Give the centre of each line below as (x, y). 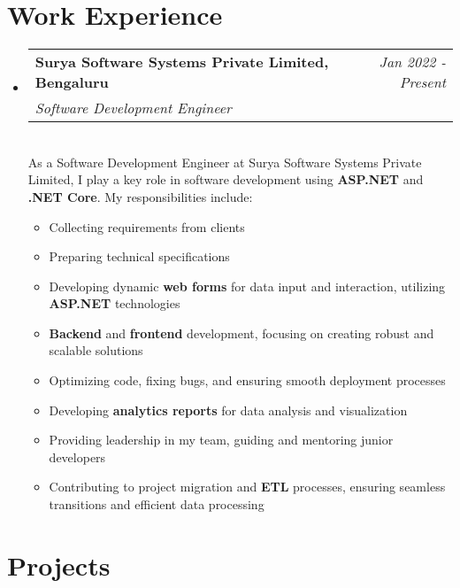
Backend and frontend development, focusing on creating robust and (241, 333)
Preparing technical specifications (139, 256)
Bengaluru (72, 82)
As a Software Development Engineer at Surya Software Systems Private (225, 162)
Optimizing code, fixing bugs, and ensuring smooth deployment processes (247, 380)
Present (422, 82)
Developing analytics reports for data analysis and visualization (228, 410)
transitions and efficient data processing (157, 504)
